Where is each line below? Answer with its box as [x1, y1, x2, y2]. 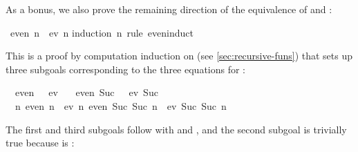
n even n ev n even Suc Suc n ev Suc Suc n [15, 98, 227, 113]
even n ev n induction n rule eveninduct [10, 25, 194, 39]
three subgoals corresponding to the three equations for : [6, 61, 246, 76]
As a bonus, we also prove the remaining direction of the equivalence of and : [6, 2, 332, 16]
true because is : [6, 135, 75, 150]
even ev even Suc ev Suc [15, 85, 158, 99]
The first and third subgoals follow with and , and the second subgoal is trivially [6, 122, 347, 136]
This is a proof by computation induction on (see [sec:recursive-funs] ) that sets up [6, 48, 353, 63]
